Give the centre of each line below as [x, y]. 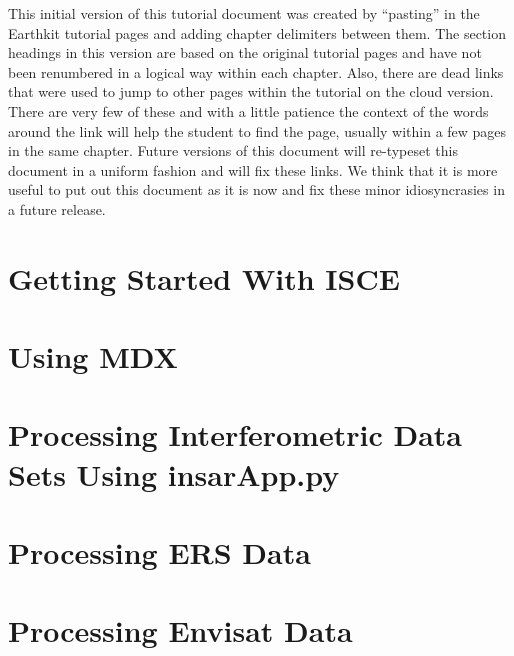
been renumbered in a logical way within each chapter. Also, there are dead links [256, 71]
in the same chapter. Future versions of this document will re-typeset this [233, 150]
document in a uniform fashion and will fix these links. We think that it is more [253, 169]
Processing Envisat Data [180, 630]
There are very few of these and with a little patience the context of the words [248, 110]
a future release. [57, 208]
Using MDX [93, 356]
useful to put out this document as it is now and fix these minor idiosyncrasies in [256, 189]
